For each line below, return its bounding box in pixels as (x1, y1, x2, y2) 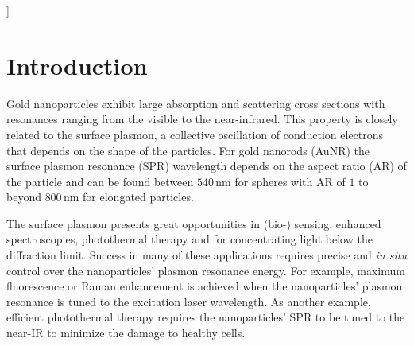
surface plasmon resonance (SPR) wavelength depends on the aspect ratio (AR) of (6, 157, 407, 174)
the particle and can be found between (6, 173, 194, 189)
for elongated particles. (83, 189, 194, 205)
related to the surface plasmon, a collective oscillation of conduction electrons (6, 126, 384, 142)
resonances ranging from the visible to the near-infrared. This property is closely (6, 111, 398, 127)
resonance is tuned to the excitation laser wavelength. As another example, (6, 293, 371, 309)
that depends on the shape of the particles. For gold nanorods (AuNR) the (6, 142, 370, 158)
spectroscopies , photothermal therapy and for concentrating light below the (6, 231, 373, 247)
